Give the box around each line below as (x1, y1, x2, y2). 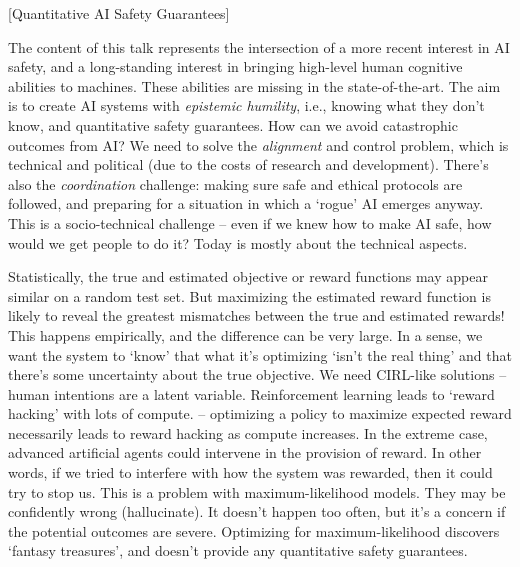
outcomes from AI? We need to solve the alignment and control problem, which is (8, 134, 509, 155)
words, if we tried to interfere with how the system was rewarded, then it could (8, 462, 493, 483)
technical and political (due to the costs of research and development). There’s (8, 154, 489, 175)
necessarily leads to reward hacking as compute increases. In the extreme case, (8, 422, 488, 443)
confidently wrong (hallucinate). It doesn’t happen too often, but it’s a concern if (8, 501, 506, 522)
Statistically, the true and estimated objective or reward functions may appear (8, 266, 488, 287)
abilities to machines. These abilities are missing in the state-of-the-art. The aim (8, 75, 501, 96)
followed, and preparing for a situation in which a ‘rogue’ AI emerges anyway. (8, 193, 484, 214)
